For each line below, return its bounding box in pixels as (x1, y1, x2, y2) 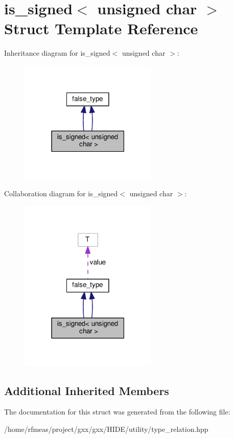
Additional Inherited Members (4, 382, 169, 398)
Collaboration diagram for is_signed (4, 188, 118, 198)
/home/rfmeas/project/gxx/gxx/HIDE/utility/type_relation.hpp (4, 424, 208, 434)
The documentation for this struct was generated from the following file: (4, 406, 230, 417)
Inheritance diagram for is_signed (4, 48, 110, 58)
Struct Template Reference (4, 18, 198, 39)
